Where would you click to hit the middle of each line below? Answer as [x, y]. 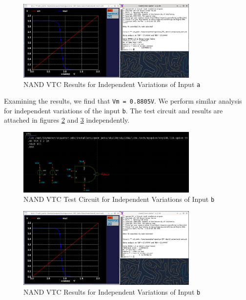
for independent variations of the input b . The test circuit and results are [113, 110]
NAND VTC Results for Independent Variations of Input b [112, 291]
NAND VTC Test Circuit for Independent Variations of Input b [119, 199]
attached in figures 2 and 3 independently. [67, 120]
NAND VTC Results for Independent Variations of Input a [112, 84]
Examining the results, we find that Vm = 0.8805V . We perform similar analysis [123, 100]
